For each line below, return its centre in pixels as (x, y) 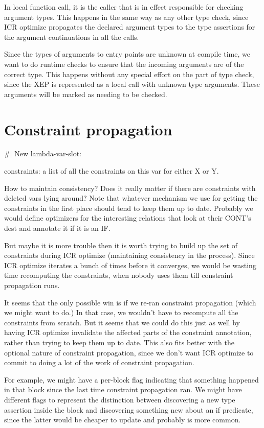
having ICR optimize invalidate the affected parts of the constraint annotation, (128, 332)
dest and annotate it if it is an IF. (57, 228)
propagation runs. (32, 285)
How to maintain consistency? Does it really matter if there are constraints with (130, 188)
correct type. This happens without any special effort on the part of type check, (129, 74)
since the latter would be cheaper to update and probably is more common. (123, 420)
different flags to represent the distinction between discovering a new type (120, 399)
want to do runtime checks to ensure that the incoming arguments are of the (124, 64)
